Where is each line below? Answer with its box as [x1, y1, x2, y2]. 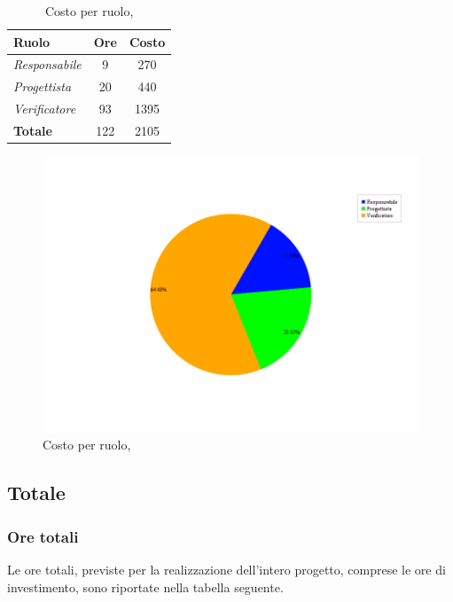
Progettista [13, 77, 72, 96]
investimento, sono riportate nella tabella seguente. [7, 577, 284, 596]
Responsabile [13, 55, 82, 74]
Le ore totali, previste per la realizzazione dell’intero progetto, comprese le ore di [7, 560, 446, 578]
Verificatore [13, 99, 76, 118]
